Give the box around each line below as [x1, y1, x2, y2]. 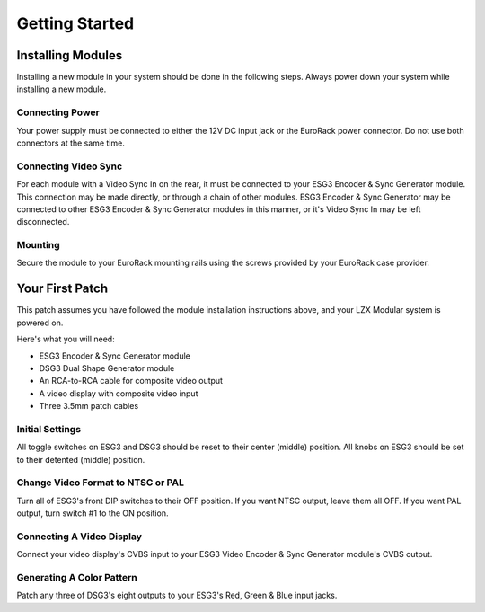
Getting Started [16, 13, 135, 33]
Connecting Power [16, 106, 101, 119]
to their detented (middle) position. [16, 454, 145, 465]
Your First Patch [16, 281, 108, 297]
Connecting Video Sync [16, 160, 123, 173]
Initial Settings [16, 422, 81, 435]
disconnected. [16, 217, 70, 227]
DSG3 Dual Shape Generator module [39, 362, 175, 373]
